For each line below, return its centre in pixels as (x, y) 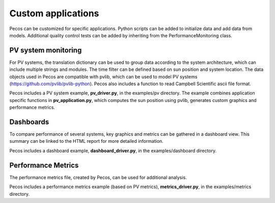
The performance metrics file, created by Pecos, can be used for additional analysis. (98, 177)
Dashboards (29, 122)
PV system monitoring (46, 50)
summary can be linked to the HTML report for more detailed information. (87, 141)
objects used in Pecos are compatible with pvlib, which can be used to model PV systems (103, 77)
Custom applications (54, 13)
